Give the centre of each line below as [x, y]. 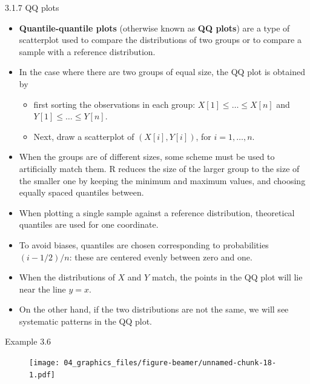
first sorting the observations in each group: [114, 104]
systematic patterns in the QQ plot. [86, 321]
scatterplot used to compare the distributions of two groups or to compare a [160, 40]
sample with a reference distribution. [87, 51]
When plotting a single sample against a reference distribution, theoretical [157, 212]
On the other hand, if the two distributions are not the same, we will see [154, 309]
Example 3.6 [28, 341]
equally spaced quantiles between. [81, 192]
